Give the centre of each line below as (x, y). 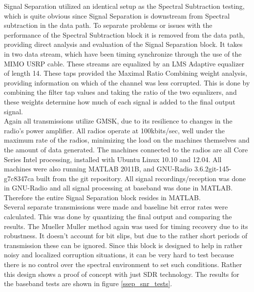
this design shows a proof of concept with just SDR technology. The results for (122, 274)
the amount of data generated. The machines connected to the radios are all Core (126, 149)
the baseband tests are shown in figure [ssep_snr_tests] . (88, 283)
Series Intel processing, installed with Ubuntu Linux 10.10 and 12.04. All (113, 159)
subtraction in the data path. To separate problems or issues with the (108, 25)
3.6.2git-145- (213, 169)
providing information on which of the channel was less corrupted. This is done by (127, 82)
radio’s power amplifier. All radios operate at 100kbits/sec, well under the (115, 130)
